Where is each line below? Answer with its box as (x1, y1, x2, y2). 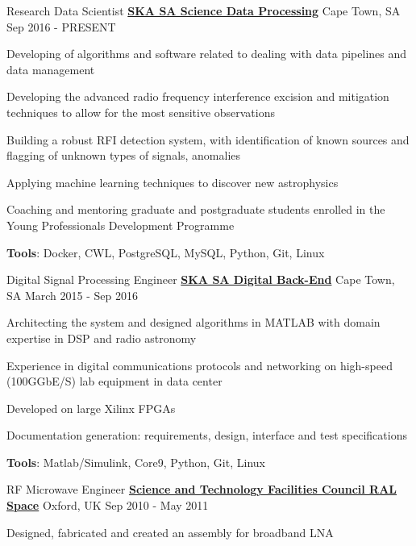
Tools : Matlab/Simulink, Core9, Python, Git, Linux (6, 453, 265, 470)
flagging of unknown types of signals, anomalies (6, 147, 241, 164)
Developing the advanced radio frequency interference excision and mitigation (6, 88, 389, 105)
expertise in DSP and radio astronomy (6, 329, 197, 346)
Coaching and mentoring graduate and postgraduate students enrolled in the (6, 201, 385, 218)
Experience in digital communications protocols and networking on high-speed (6, 356, 393, 373)
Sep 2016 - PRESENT (6, 18, 116, 35)
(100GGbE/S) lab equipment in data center (6, 373, 223, 390)
